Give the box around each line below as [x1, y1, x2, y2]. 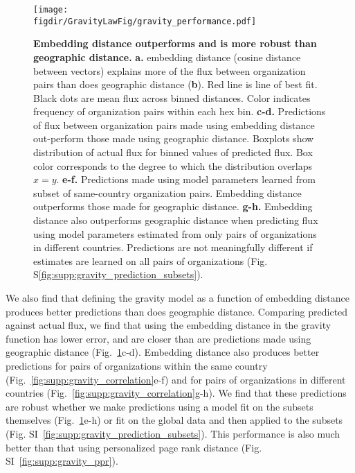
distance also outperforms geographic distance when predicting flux [33, 213, 318, 227]
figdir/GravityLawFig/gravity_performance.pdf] [33, 16, 257, 26]
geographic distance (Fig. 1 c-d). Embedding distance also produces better [6, 345, 320, 359]
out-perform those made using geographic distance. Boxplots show [33, 131, 314, 146]
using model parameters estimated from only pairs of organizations [33, 226, 317, 241]
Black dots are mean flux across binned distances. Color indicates [33, 90, 311, 105]
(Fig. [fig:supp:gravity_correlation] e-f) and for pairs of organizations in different [6, 372, 346, 386]
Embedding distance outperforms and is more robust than [33, 36, 317, 51]
